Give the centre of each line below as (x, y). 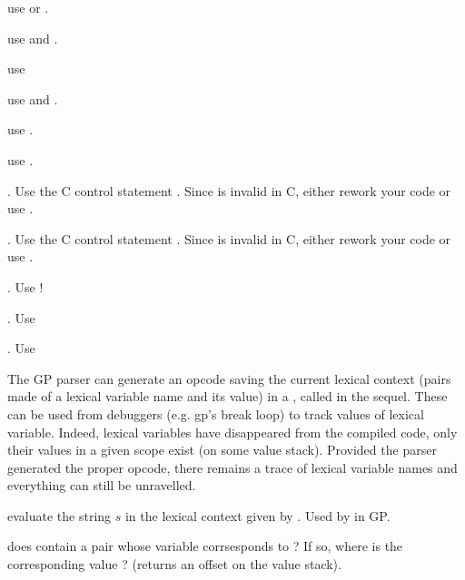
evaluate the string (59, 515)
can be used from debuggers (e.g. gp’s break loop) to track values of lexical (216, 413)
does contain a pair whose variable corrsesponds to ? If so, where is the (205, 546)
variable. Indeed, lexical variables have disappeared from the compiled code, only (232, 432)
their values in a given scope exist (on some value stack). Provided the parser (222, 450)
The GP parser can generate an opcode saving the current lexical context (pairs (229, 378)
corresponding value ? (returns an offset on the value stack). (174, 564)
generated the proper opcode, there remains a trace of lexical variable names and (232, 467)
